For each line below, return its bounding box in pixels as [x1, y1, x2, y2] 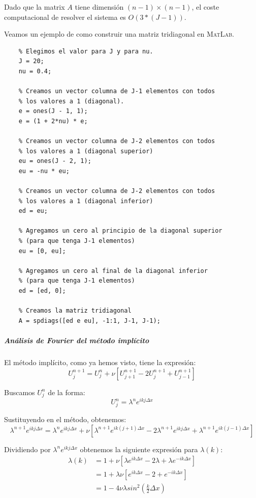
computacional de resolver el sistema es [4, 11, 126, 22]
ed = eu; [18, 207, 48, 215]
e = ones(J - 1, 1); [18, 107, 88, 115]
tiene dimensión [75, 2, 124, 12]
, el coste [191, 2, 219, 12]
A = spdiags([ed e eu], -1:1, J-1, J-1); [18, 317, 161, 324]
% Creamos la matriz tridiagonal [18, 307, 132, 315]
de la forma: [48, 386, 85, 397]
